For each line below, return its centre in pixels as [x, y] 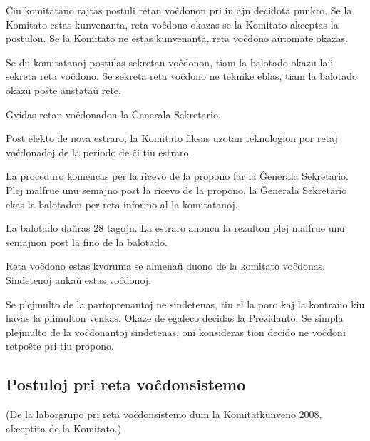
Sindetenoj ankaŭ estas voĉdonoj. [78, 279]
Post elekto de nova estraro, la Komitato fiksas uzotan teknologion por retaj [172, 138]
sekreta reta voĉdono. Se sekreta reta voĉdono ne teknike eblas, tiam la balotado [182, 76]
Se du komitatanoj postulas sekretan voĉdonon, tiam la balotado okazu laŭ [170, 62]
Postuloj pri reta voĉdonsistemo [126, 384]
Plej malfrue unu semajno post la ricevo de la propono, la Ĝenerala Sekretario [176, 189]
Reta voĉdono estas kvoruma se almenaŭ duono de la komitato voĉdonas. [166, 266]
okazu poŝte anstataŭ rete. [63, 90]
